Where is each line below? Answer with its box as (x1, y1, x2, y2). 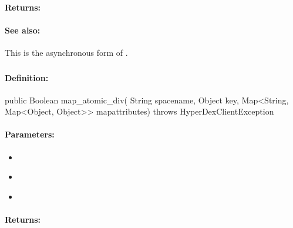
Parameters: (5, 128, 55, 140)
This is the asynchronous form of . (5, 46, 128, 58)
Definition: (5, 71, 49, 83)
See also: (5, 24, 41, 36)
